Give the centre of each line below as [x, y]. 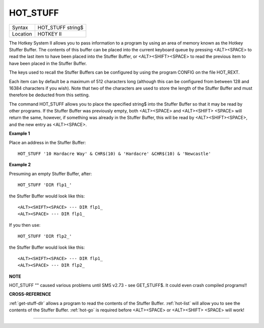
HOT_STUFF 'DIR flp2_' [45, 236]
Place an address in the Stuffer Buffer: [47, 142]
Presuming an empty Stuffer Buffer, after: [51, 174]
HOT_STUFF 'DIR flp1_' [45, 185]
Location [22, 34]
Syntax [20, 27]
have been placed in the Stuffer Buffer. [48, 63]
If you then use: [25, 225]
